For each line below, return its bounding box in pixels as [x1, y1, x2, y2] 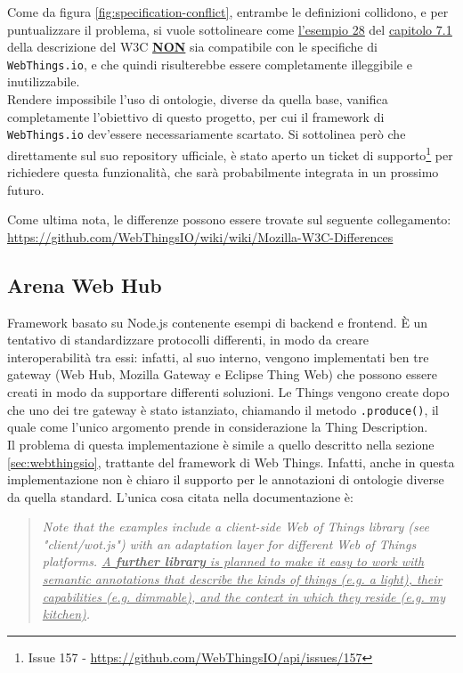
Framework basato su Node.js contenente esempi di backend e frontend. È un [7, 312, 428, 331]
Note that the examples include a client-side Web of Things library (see [42, 517, 429, 536]
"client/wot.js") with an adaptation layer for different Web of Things [42, 534, 417, 553]
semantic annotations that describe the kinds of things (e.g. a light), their [42, 570, 443, 588]
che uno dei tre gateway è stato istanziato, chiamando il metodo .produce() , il [7, 400, 439, 418]
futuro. [7, 180, 45, 199]
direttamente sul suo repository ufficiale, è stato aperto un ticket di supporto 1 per [7, 142, 453, 164]
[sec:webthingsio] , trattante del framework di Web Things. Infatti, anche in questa [7, 452, 455, 471]
